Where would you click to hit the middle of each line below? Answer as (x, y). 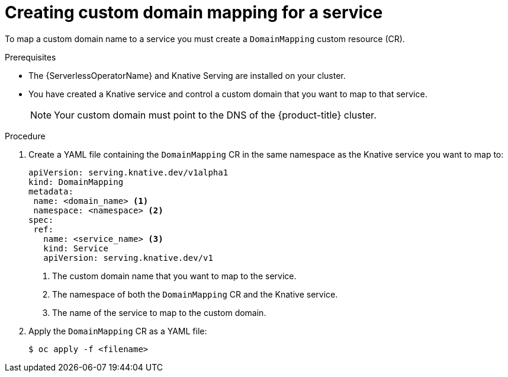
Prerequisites (30, 57)
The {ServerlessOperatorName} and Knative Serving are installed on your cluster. (187, 75)
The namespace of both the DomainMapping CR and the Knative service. (195, 294)
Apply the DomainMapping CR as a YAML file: (118, 331)
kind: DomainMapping (76, 182)
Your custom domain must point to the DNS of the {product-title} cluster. (215, 115)
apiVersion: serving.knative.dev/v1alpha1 (128, 172)
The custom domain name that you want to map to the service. (174, 276)
